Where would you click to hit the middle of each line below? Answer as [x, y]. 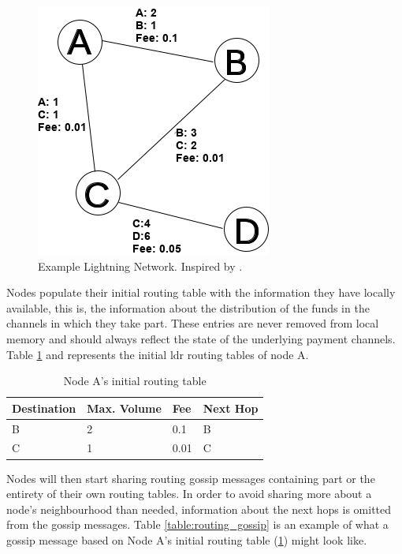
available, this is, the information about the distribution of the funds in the [188, 307]
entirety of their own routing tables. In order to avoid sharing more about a [189, 494]
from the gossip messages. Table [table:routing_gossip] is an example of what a [197, 524]
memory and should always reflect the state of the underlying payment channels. [201, 338]
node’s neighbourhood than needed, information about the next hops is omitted [199, 509]
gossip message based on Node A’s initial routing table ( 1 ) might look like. [187, 539]
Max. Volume [124, 408]
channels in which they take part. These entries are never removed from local [193, 323]
